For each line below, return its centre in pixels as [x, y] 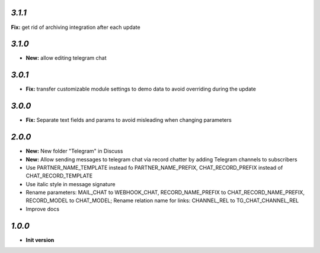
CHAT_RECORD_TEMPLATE [59, 176]
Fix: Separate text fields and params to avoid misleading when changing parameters [129, 120]
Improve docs [42, 209]
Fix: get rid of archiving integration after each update [76, 27]
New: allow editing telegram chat [66, 58]
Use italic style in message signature [71, 184]
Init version [40, 240]
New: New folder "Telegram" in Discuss [74, 151]
